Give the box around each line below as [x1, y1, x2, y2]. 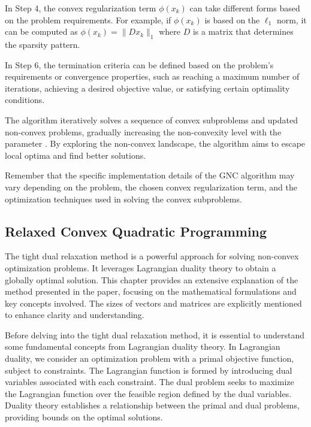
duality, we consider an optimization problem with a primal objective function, [5, 352, 294, 365]
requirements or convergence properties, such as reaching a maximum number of [5, 70, 300, 83]
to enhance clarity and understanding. [5, 308, 144, 321]
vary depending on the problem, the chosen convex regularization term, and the [5, 180, 297, 193]
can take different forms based [189, 2, 300, 14]
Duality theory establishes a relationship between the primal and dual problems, [5, 399, 300, 411]
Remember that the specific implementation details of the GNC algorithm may [5, 169, 295, 181]
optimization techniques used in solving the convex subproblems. [5, 192, 242, 205]
